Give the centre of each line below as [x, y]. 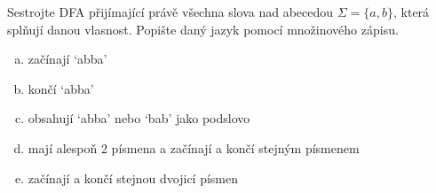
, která [411, 12]
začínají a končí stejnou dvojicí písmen [133, 178]
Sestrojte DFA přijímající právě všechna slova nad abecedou [170, 12]
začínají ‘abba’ [67, 59]
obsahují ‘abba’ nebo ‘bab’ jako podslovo [139, 118]
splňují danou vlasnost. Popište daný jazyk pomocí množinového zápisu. [203, 29]
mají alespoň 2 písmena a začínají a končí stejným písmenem [194, 147]
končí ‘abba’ [61, 88]
